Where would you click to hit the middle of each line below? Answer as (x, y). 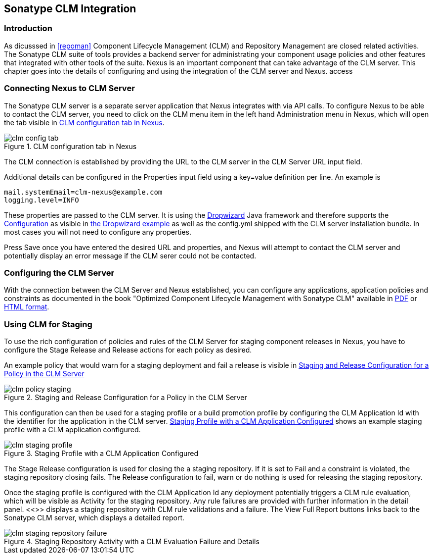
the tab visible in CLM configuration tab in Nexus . (84, 122)
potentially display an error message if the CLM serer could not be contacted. (130, 255)
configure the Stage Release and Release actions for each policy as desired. (128, 350)
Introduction (28, 28)
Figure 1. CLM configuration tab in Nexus (70, 146)
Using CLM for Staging (48, 324)
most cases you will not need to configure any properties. (98, 232)
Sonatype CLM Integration (70, 9)
